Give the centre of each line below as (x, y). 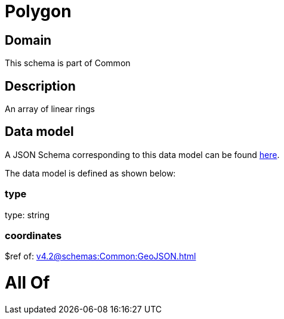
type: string (27, 215)
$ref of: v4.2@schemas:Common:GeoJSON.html (101, 256)
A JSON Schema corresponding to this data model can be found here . (142, 154)
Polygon (38, 11)
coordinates (33, 235)
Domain (28, 40)
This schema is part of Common (68, 63)
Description (40, 86)
